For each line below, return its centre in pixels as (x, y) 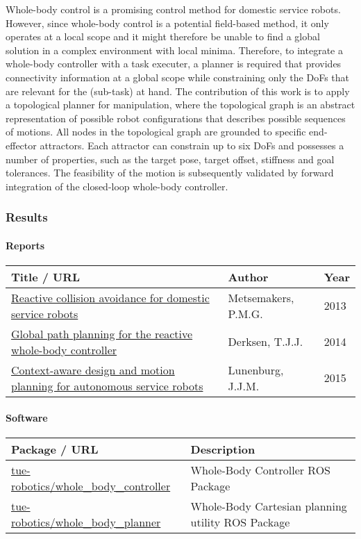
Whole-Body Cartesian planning (269, 506)
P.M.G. (245, 313)
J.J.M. (244, 385)
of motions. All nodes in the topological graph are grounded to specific (156, 132)
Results (27, 217)
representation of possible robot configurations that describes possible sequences (176, 118)
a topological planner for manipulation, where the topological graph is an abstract (180, 105)
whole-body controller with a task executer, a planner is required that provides (174, 64)
